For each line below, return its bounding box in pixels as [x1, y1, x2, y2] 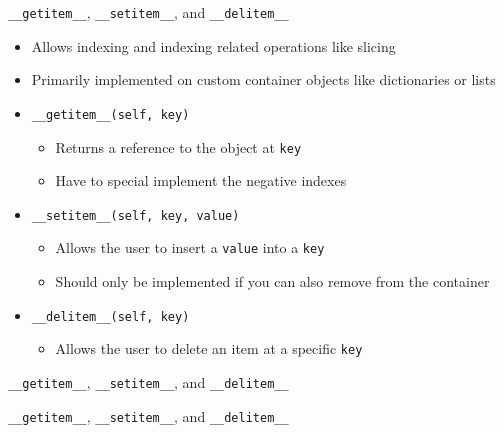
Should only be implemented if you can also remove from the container [55, 271, 490, 292]
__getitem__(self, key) [31, 107, 190, 122]
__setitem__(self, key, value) [31, 208, 240, 223]
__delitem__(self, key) [31, 309, 190, 324]
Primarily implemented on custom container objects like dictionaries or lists [31, 69, 496, 90]
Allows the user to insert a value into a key [55, 237, 325, 258]
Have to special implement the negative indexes [55, 170, 347, 191]
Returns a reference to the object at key [55, 136, 302, 157]
